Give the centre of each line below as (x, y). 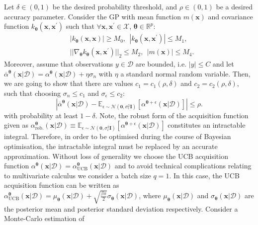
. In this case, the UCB (204, 175)
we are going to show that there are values (69, 83)
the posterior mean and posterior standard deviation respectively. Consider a (121, 208)
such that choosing (33, 93)
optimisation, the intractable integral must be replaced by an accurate (111, 146)
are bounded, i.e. (161, 64)
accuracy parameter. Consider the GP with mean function (92, 16)
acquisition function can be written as (62, 185)
